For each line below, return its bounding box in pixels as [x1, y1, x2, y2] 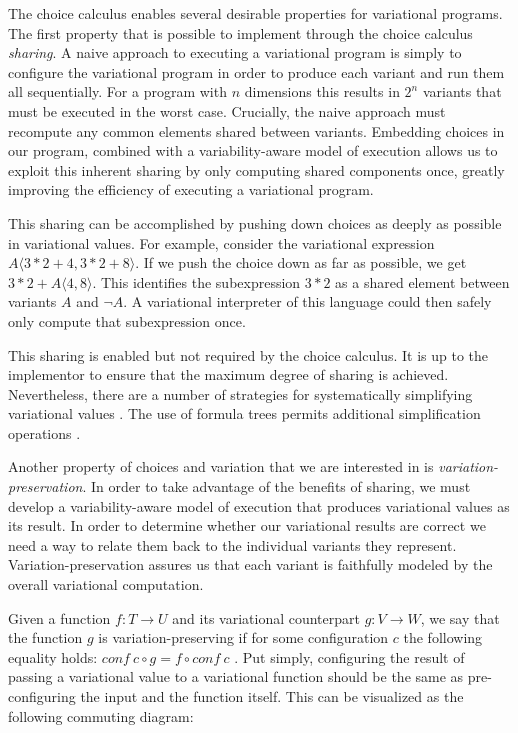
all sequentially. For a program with [8, 81, 227, 102]
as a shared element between [335, 271, 510, 292]
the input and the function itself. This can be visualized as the [80, 686, 464, 706]
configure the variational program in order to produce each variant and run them [8, 61, 505, 82]
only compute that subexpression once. [8, 310, 246, 331]
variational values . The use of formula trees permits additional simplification [8, 403, 481, 424]
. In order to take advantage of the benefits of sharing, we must [82, 476, 471, 497]
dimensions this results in [244, 81, 400, 102]
